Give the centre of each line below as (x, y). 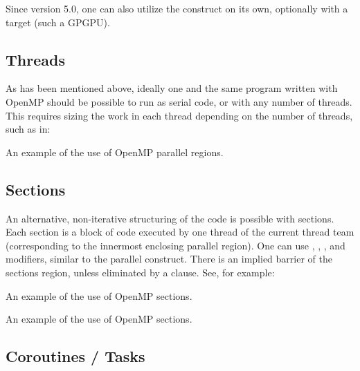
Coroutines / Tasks (75, 356)
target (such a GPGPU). (58, 22)
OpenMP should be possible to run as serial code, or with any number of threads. (179, 101)
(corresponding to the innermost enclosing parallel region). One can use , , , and (175, 245)
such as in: (28, 129)
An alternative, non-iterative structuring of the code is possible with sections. (170, 218)
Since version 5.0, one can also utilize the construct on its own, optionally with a (177, 8)
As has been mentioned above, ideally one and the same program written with (172, 88)
